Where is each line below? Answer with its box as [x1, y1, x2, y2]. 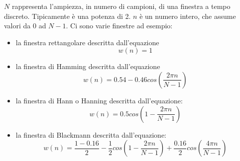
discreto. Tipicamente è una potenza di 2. [4, 10, 131, 21]
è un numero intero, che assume [139, 10, 236, 21]
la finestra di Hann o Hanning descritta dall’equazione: [15, 95, 183, 105]
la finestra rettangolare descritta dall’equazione [15, 37, 159, 47]
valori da [4, 20, 31, 31]
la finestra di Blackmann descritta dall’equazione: [15, 129, 167, 140]
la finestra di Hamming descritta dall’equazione [15, 61, 160, 72]
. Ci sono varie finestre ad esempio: [66, 20, 173, 31]
